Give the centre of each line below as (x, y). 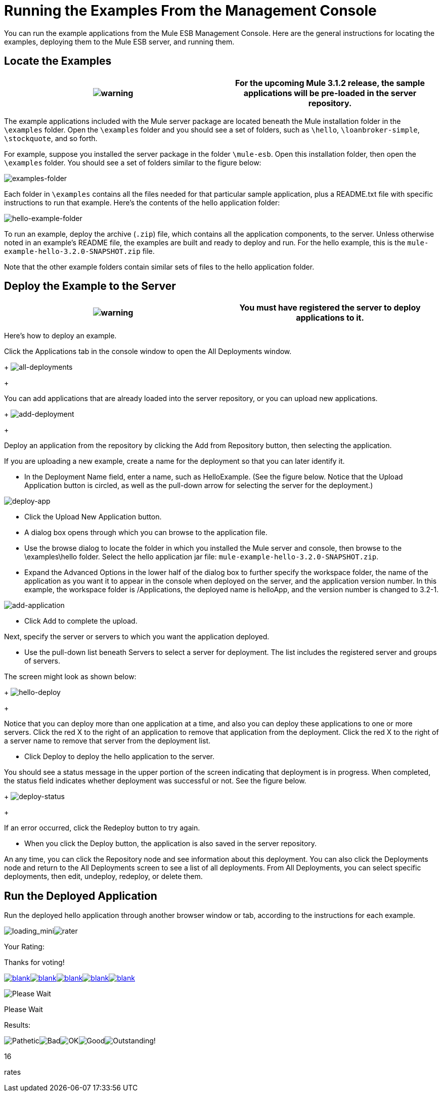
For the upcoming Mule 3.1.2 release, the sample (330, 83)
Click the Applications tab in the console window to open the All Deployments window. (148, 352)
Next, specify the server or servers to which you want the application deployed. (137, 637)
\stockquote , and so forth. (51, 138)
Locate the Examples (58, 61)
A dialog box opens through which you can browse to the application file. (146, 533)
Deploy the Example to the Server (90, 286)
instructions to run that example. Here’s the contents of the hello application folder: (142, 202)
